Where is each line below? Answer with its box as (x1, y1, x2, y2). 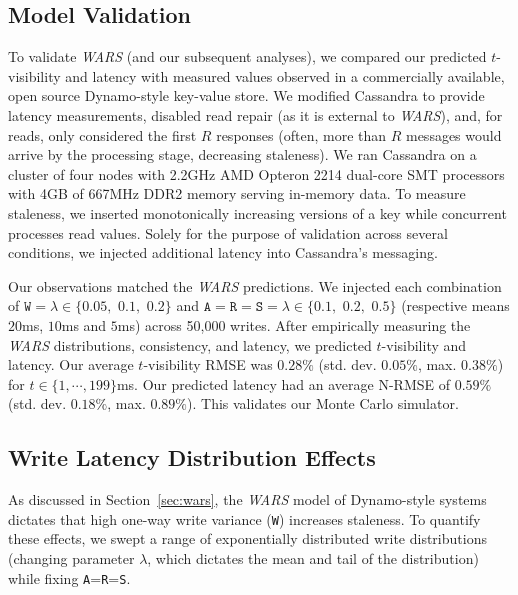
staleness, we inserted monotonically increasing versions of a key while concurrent (8, 202, 507, 223)
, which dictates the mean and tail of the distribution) (147, 547, 479, 568)
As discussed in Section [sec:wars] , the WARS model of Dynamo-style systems (8, 489, 487, 510)
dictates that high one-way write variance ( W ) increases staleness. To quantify (8, 508, 481, 529)
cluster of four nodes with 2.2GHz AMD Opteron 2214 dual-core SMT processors (8, 163, 505, 184)
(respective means (401, 295, 510, 316)
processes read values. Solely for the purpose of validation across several (8, 222, 448, 243)
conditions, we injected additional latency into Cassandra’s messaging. (8, 242, 438, 263)
